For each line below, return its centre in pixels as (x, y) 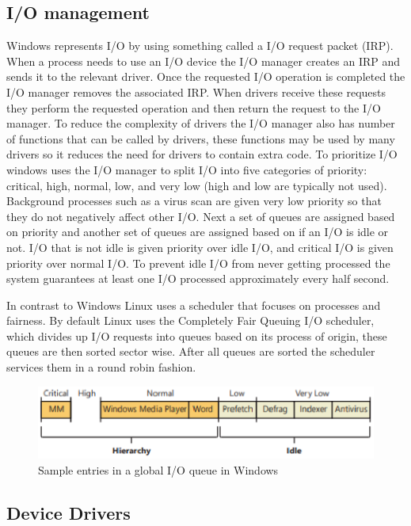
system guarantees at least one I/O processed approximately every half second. (198, 278)
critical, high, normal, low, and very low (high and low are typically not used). (197, 185)
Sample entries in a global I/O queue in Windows (158, 469)
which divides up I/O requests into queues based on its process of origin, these (197, 335)
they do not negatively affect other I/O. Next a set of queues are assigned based (201, 216)
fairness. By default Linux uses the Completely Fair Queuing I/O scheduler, (190, 320)
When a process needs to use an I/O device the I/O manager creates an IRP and (204, 61)
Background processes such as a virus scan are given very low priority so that (194, 201)
